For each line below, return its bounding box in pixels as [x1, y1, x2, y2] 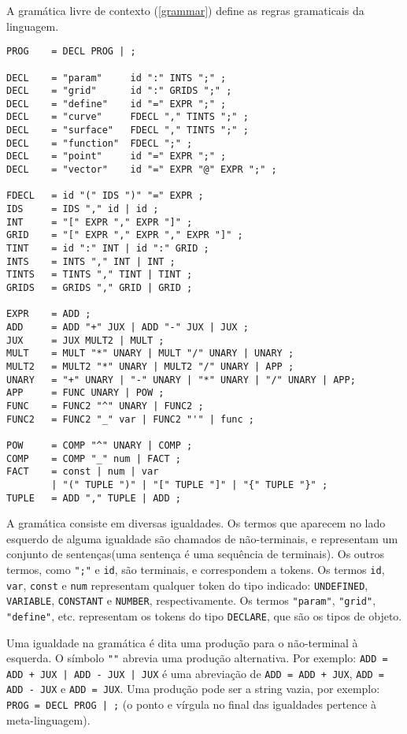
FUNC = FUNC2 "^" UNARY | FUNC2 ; [6, 400, 204, 412]
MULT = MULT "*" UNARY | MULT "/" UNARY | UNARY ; [6, 348, 294, 360]
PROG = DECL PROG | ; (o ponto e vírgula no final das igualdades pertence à [6, 696, 377, 713]
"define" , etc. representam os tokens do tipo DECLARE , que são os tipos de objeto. [6, 607, 402, 624]
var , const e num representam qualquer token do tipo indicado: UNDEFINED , [6, 576, 368, 593]
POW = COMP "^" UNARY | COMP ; [6, 439, 193, 451]
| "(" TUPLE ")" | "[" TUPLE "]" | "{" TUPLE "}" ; [51, 479, 328, 490]
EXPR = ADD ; [6, 308, 91, 320]
